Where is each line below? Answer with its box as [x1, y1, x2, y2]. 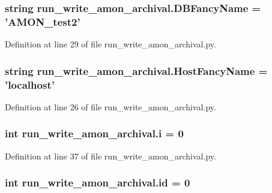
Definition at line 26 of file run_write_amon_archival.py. [5, 100, 216, 113]
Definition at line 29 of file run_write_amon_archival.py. [5, 38, 216, 50]
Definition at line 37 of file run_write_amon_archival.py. [5, 149, 216, 162]
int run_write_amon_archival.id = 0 [5, 175, 190, 190]
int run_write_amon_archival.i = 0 [5, 126, 184, 141]
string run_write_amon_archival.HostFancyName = [5, 63, 268, 78]
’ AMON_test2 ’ [5, 14, 80, 29]
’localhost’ [5, 77, 55, 92]
